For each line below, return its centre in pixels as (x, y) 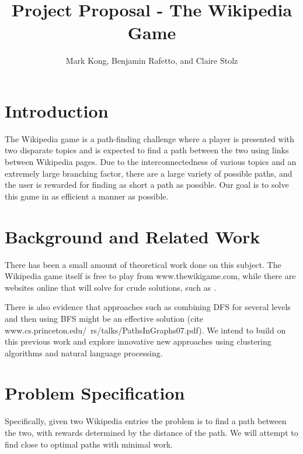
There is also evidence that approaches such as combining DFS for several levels (148, 307)
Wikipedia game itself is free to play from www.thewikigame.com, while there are (150, 276)
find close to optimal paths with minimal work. (89, 444)
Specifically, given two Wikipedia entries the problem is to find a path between (146, 421)
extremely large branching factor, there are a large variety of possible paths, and (149, 173)
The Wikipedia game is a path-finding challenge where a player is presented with (149, 138)
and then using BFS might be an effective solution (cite (104, 318)
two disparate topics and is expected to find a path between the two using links (147, 150)
